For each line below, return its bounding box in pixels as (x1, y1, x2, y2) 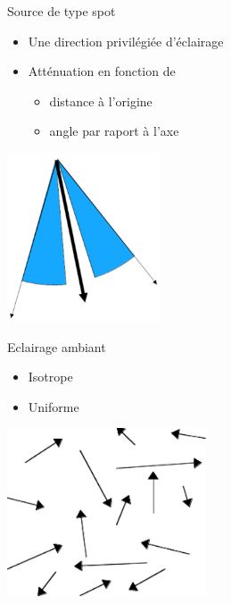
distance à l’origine (49, 91, 153, 110)
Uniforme (28, 397, 79, 415)
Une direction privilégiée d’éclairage (28, 31, 224, 50)
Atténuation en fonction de (28, 62, 176, 80)
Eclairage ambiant (7, 337, 106, 356)
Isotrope (28, 367, 73, 386)
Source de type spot (7, 2, 116, 20)
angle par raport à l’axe (49, 122, 179, 140)
